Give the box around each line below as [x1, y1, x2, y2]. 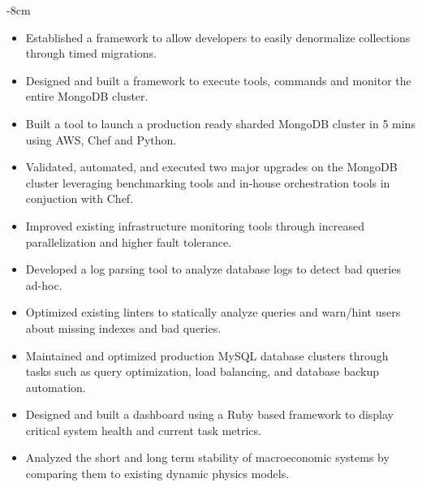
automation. [25, 378, 86, 395]
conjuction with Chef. [25, 190, 134, 207]
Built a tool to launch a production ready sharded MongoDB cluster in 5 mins [25, 114, 416, 131]
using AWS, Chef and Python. [25, 131, 177, 148]
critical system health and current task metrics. [25, 421, 261, 438]
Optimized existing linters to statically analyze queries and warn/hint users [25, 304, 401, 321]
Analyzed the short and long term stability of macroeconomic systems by [25, 449, 390, 466]
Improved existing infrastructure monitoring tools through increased [25, 217, 364, 234]
